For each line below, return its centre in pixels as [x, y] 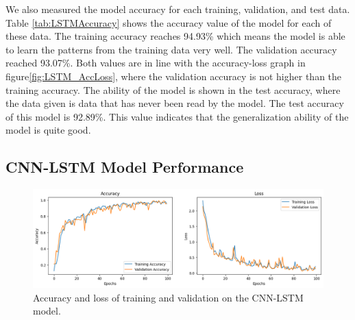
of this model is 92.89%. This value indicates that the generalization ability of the [177, 116]
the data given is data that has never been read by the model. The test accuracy [175, 103]
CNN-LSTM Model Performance [125, 167]
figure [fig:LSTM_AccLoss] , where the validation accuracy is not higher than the [174, 76]
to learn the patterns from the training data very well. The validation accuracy [171, 49]
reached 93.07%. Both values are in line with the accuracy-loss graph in [156, 63]
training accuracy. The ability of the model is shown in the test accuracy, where [173, 89]
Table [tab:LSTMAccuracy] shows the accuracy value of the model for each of [169, 22]
